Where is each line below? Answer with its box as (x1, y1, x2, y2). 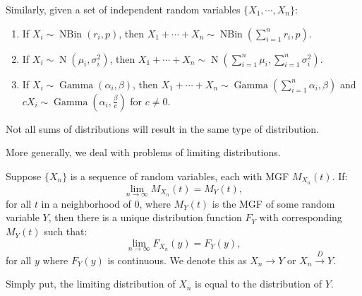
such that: (44, 224, 88, 239)
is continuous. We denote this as (107, 252, 247, 267)
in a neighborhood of (41, 196, 131, 211)
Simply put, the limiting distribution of (6, 276, 176, 291)
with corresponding (259, 210, 342, 225)
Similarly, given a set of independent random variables (6, 2, 241, 16)
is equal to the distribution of (195, 276, 322, 291)
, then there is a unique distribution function (48, 210, 242, 225)
